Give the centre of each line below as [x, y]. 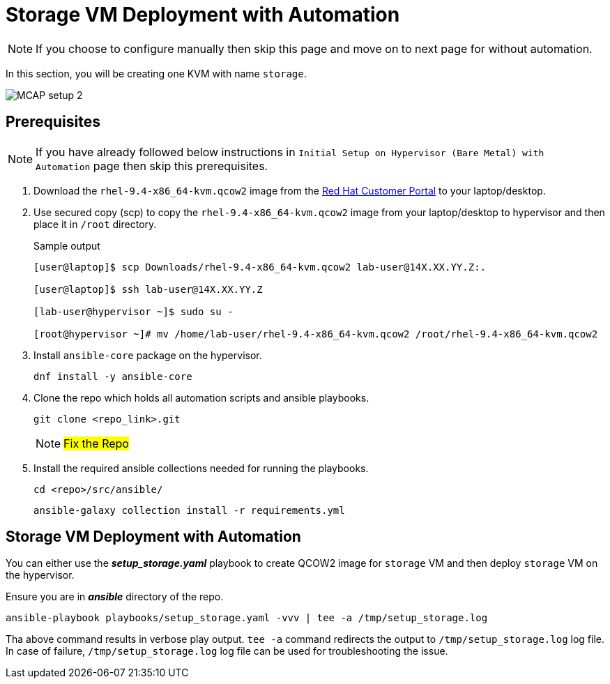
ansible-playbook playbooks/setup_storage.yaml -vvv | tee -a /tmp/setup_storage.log [247, 618]
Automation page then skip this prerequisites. [152, 166]
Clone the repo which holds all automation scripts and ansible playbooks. [201, 397]
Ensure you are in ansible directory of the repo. [115, 597]
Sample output [67, 245]
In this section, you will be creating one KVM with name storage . [156, 73]
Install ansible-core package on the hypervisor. [148, 355]
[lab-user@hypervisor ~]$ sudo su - [134, 311]
